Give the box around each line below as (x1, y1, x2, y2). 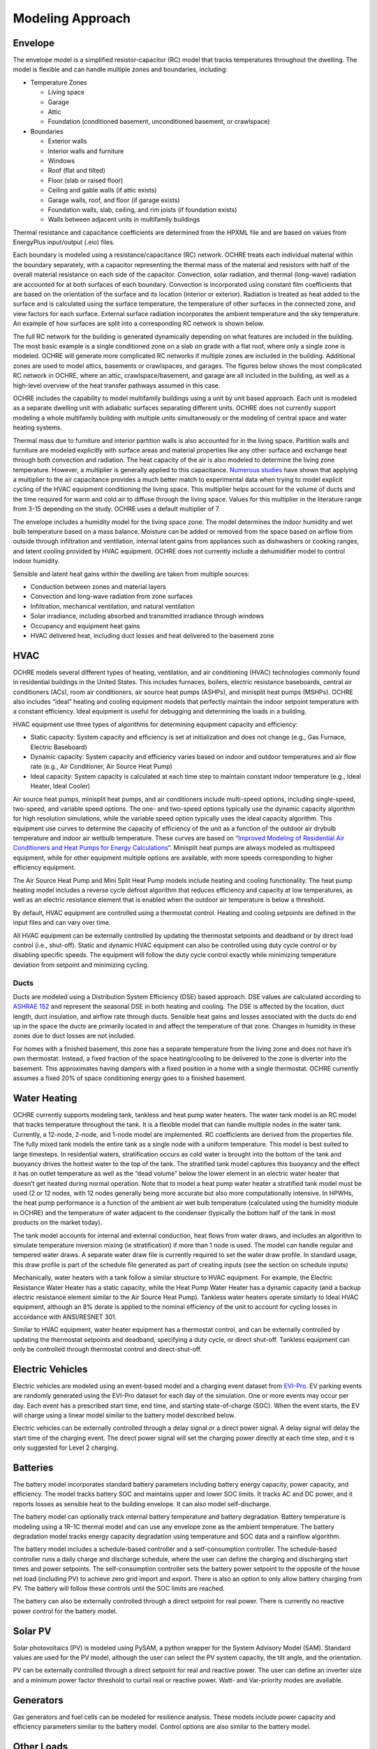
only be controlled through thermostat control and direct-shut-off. (13, 1345, 202, 1353)
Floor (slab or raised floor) (47, 176, 124, 185)
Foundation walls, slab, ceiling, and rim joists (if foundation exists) (47, 205, 237, 213)
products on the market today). (13, 1218, 103, 1227)
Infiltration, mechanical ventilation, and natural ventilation (30, 602, 195, 610)
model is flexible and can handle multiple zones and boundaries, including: (13, 65, 228, 73)
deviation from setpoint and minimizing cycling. (13, 961, 149, 969)
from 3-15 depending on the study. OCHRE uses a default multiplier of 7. (13, 504, 221, 514)
